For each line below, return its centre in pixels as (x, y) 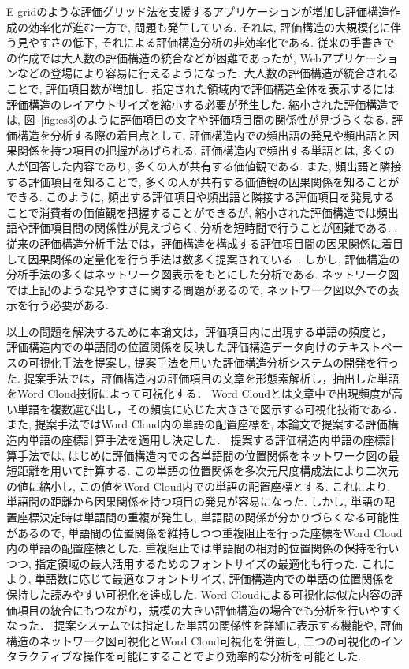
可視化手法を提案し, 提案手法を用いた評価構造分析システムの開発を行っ (214, 363)
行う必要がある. (68, 305)
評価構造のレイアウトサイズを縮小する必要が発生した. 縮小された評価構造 (197, 104)
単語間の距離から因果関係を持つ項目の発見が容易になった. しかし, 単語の (195, 501)
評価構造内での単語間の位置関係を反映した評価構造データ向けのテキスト (194, 347)
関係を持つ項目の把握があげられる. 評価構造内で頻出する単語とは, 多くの (206, 150)
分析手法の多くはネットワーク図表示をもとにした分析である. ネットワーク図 (203, 274)
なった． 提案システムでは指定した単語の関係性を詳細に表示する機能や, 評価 (204, 625)
